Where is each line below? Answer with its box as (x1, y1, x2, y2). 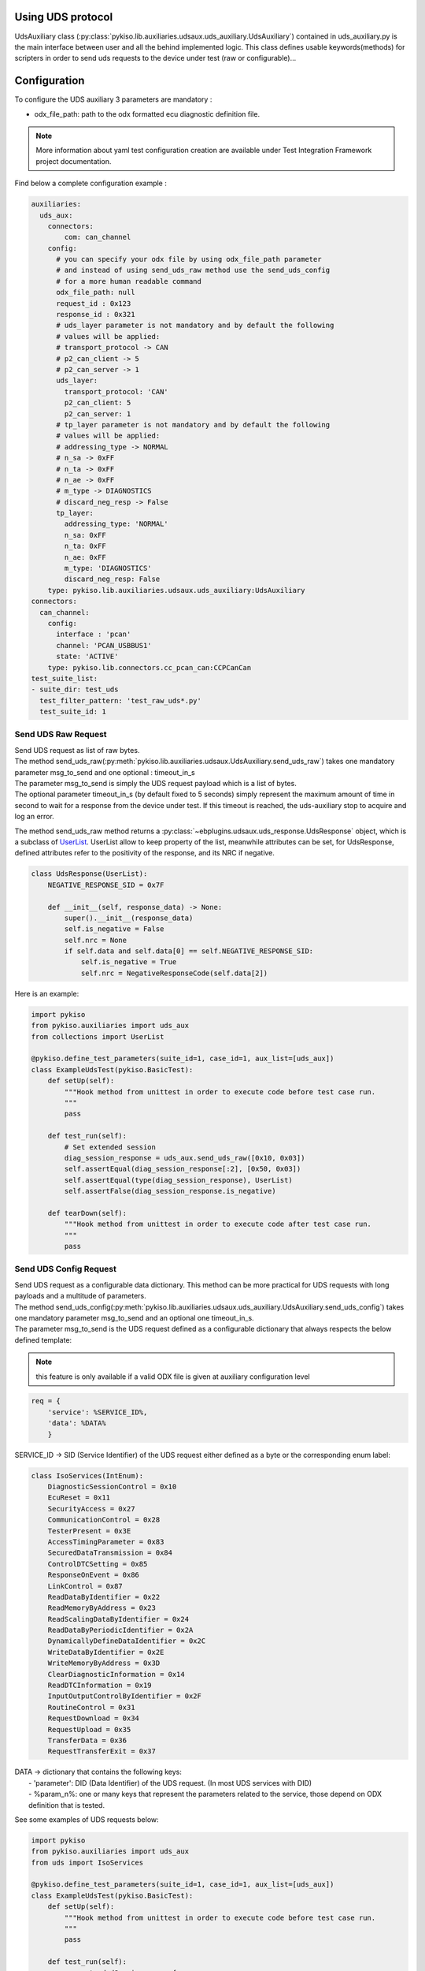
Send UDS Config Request (14, 1264, 117, 1275)
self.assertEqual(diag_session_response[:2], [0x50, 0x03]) (64, 1164, 301, 1174)
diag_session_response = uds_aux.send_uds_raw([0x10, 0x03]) (64, 1153, 305, 1162)
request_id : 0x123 (56, 299, 131, 307)
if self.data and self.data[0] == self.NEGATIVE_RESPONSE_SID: (64, 947, 314, 956)
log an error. (14, 812, 54, 822)
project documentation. (35, 156, 112, 166)
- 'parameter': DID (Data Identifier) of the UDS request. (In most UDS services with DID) (28, 1778, 312, 1787)
